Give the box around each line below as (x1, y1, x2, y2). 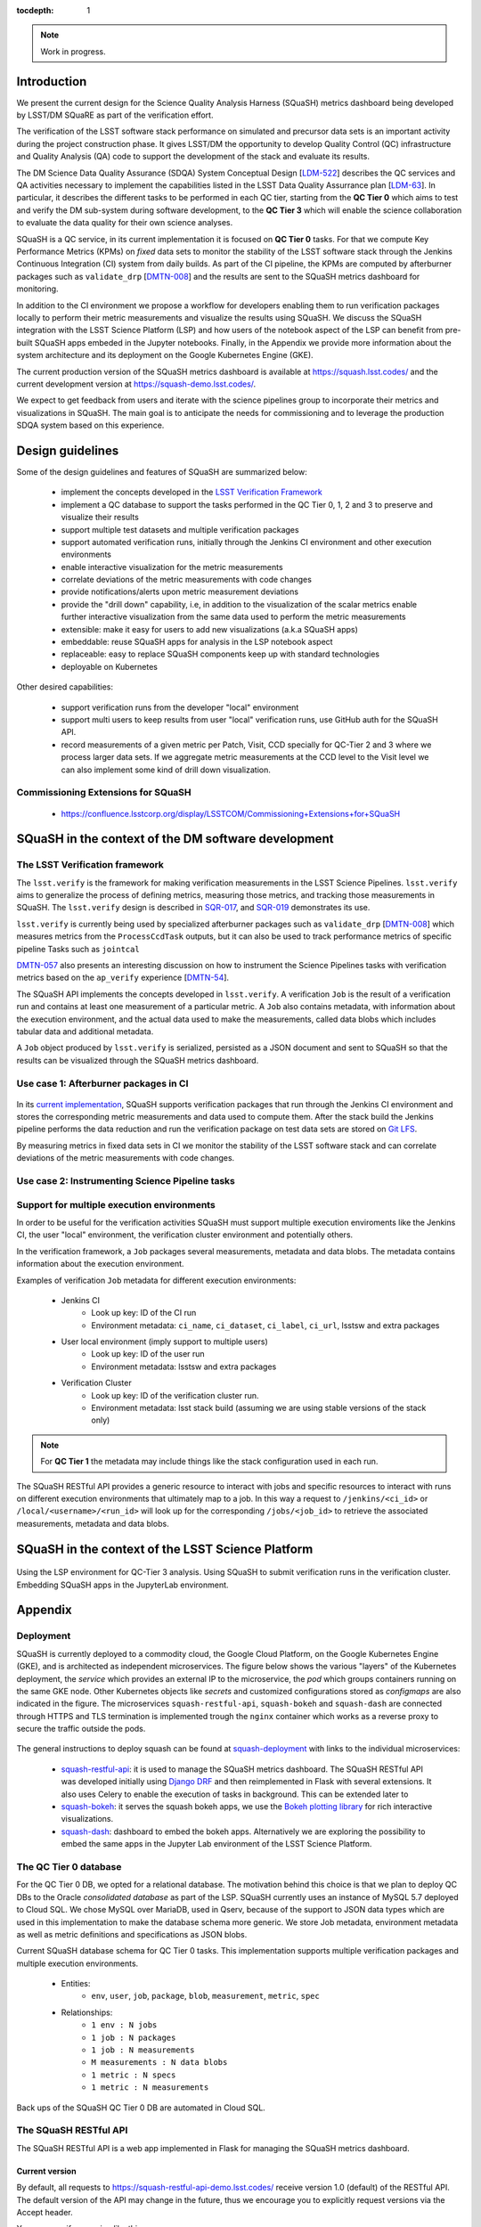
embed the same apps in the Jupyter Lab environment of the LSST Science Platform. (61, 1839, 372, 1849)
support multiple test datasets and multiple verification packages (61, 524, 299, 534)
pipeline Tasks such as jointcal (16, 943, 140, 954)
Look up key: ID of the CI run (91, 1308, 197, 1318)
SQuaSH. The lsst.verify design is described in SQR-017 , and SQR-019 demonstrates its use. (16, 902, 371, 913)
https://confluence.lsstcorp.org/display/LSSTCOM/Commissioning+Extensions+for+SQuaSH (61, 808, 401, 819)
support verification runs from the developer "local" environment (61, 702, 299, 713)
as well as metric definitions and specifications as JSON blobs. (16, 1929, 248, 1939)
